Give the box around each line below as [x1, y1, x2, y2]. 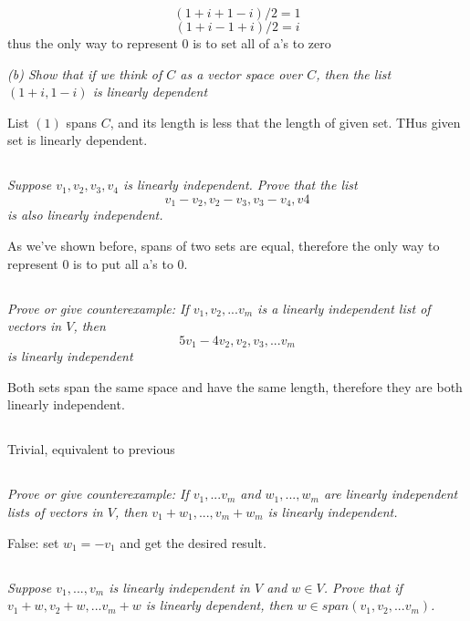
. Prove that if [323, 577, 402, 596]
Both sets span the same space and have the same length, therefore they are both [7, 377, 463, 396]
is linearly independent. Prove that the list [122, 175, 358, 194]
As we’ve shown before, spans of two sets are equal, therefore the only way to [7, 236, 440, 254]
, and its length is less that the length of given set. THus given [110, 112, 461, 131]
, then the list [316, 64, 392, 83]
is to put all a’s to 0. [73, 254, 188, 273]
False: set [7, 533, 59, 552]
